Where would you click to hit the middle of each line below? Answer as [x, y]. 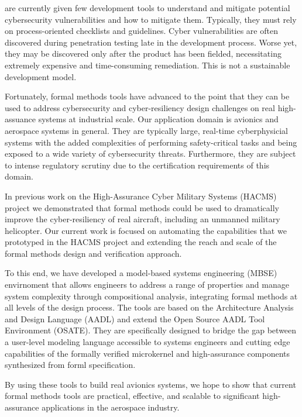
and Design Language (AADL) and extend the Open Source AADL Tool [135, 318]
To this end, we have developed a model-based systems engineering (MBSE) [141, 273]
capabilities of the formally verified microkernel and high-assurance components [147, 353]
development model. [41, 76]
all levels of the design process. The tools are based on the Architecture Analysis [149, 307]
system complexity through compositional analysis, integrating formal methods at [151, 296]
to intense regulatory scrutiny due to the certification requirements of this [137, 165]
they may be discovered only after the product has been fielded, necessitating [143, 54]
